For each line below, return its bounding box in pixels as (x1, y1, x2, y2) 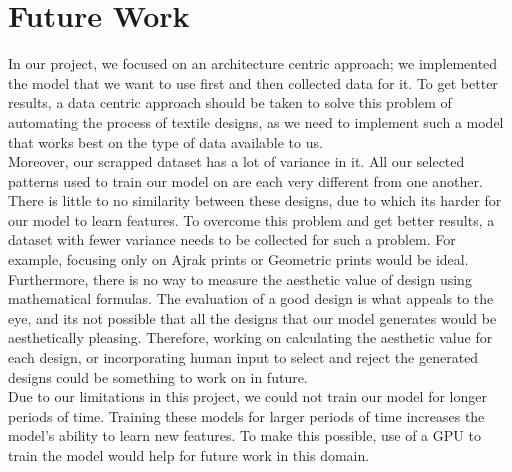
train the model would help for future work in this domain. (8, 445, 370, 465)
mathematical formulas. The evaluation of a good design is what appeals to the (8, 288, 494, 309)
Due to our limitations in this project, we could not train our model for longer (8, 386, 487, 407)
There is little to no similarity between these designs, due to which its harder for (8, 190, 502, 211)
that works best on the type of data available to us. (8, 131, 323, 152)
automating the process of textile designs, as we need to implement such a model (8, 111, 504, 132)
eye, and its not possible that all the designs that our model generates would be (8, 307, 497, 328)
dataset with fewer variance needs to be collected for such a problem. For (8, 229, 456, 250)
